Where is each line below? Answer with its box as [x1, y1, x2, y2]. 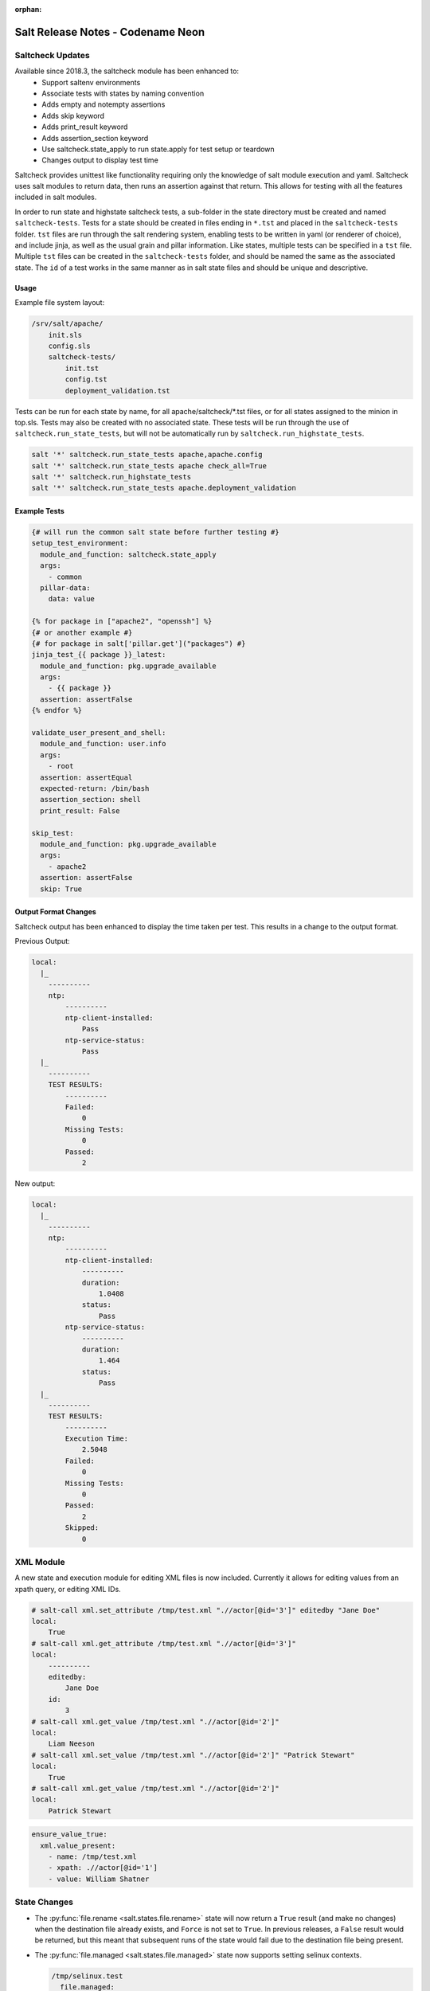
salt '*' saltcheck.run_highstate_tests [31, 472, 191, 482]
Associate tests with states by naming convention [41, 88, 205, 98]
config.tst [64, 375, 107, 384]
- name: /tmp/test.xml [48, 1852, 137, 1861]
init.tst [64, 363, 100, 373]
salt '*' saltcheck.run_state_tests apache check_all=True [31, 461, 267, 470]
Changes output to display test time [41, 155, 158, 165]
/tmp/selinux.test [51, 1971, 123, 1981]
